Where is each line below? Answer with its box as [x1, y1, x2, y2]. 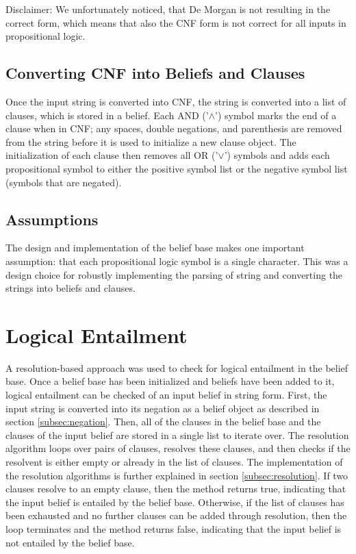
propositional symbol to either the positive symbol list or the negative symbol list [5, 161, 348, 175]
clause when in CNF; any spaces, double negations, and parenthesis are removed [5, 121, 342, 136]
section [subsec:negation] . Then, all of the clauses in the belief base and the [5, 414, 321, 429]
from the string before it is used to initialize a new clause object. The [5, 134, 296, 149]
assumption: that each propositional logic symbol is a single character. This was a [5, 253, 348, 268]
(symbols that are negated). [5, 175, 122, 189]
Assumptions [5, 208, 99, 229]
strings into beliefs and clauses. [5, 281, 136, 295]
